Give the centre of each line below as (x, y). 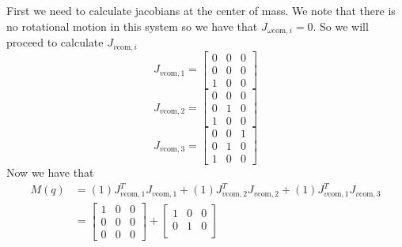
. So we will (341, 26)
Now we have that (50, 172)
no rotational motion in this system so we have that (132, 26)
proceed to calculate (55, 42)
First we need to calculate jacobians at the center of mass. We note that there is (201, 11)
